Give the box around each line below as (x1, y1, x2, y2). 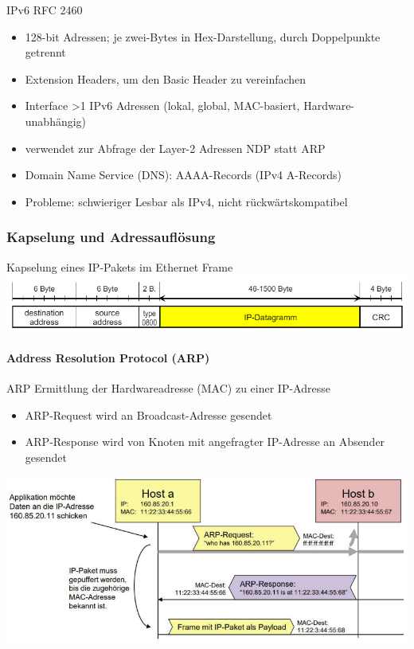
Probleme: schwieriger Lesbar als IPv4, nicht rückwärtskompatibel (25, 193, 348, 209)
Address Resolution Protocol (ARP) (6, 350, 210, 366)
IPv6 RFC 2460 (6, 2, 83, 18)
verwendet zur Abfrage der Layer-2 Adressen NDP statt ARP (25, 139, 326, 156)
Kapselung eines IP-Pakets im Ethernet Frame (6, 258, 233, 275)
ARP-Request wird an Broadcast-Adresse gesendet (25, 406, 272, 423)
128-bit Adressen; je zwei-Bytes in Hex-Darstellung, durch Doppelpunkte (25, 28, 381, 45)
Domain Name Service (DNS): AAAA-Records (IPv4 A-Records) (25, 166, 342, 183)
